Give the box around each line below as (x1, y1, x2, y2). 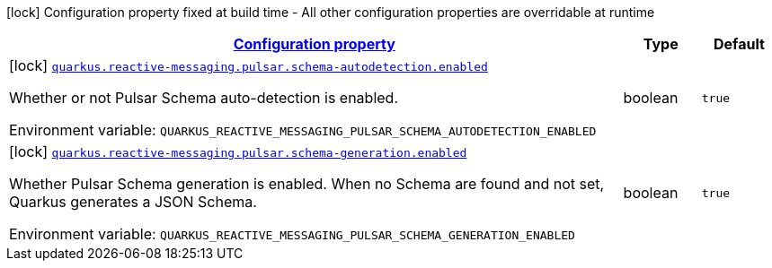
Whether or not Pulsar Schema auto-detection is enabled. (9, 89, 398, 107)
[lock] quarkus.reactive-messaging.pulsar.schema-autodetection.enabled (9, 56, 488, 74)
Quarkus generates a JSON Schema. (9, 193, 257, 211)
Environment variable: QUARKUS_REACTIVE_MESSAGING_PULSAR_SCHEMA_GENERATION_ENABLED (9, 225, 575, 243)
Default (713, 35, 765, 53)
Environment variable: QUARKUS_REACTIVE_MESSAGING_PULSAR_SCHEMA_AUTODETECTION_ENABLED (9, 121, 597, 139)
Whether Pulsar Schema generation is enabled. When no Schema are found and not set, (9, 175, 605, 193)
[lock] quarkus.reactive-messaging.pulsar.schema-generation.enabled (9, 143, 467, 160)
